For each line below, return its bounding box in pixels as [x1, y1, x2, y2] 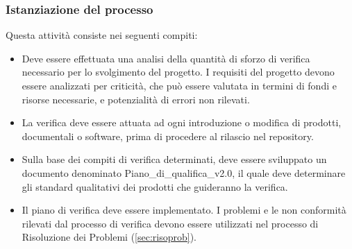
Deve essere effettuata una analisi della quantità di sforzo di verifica [22, 51, 310, 65]
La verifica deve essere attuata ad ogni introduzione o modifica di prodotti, [22, 115, 342, 130]
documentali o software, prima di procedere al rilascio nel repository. [22, 128, 314, 143]
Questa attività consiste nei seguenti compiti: [6, 28, 198, 42]
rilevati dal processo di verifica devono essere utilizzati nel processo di [22, 216, 319, 230]
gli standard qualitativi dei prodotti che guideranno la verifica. [22, 179, 288, 194]
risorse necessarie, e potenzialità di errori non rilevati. [22, 92, 250, 106]
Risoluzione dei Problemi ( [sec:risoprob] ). [22, 230, 197, 244]
